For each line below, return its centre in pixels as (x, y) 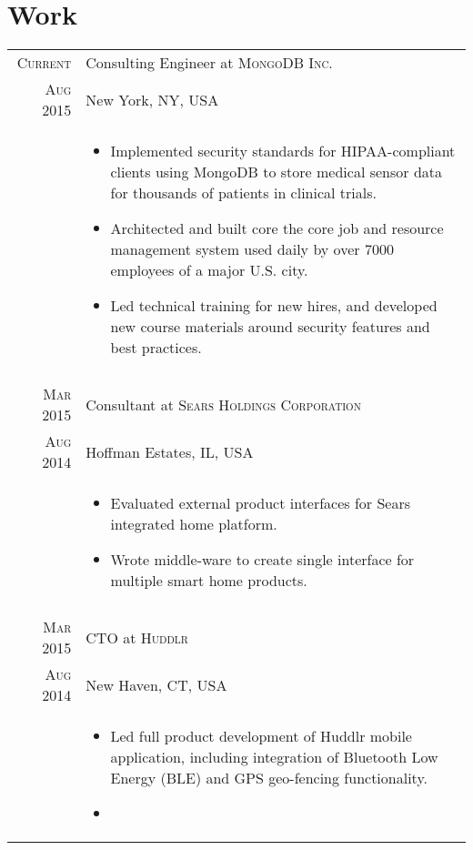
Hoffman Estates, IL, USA (170, 451)
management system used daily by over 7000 (252, 249)
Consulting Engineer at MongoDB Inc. (209, 63)
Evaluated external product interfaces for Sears (261, 503)
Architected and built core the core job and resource (277, 228)
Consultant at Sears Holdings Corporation (223, 404)
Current (44, 63)
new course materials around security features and (270, 327)
